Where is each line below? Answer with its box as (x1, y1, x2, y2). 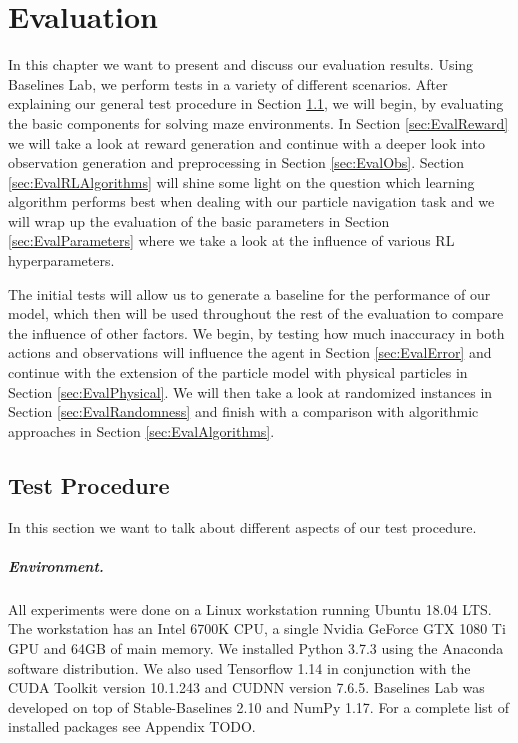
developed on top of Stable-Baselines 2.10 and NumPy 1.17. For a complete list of (8, 696, 509, 717)
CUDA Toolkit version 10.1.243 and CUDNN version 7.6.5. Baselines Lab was (8, 677, 485, 698)
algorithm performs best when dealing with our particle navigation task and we (8, 191, 495, 212)
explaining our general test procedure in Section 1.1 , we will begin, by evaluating (8, 93, 504, 114)
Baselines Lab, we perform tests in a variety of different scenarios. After (8, 73, 448, 94)
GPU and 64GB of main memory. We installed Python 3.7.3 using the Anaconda (8, 637, 504, 658)
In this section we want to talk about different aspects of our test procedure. (8, 516, 477, 537)
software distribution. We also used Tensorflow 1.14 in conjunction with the (8, 657, 471, 678)
